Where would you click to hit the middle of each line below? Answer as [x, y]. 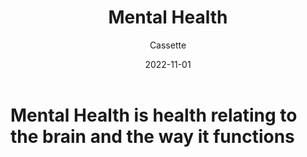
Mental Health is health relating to [154, 115]
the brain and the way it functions [152, 136]
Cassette [168, 45]
